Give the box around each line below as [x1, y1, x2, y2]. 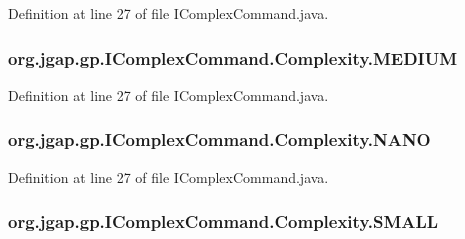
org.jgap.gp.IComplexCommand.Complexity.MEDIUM [8, 45, 458, 70]
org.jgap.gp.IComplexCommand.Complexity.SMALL [8, 209, 439, 234]
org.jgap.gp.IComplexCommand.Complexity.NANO [8, 127, 431, 152]
